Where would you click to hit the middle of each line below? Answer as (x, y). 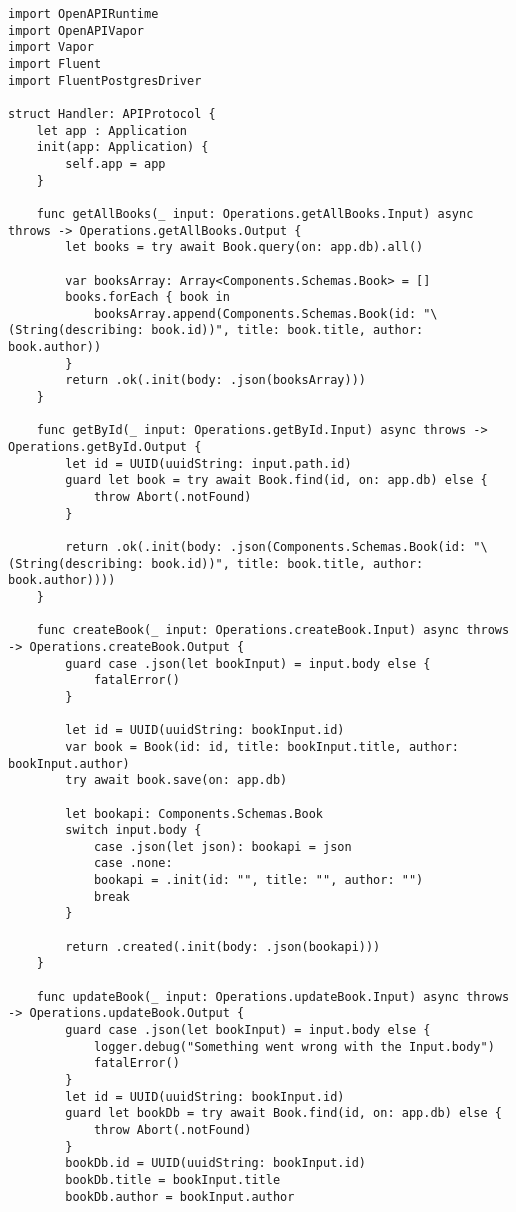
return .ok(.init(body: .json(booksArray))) (215, 380)
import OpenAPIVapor (76, 30)
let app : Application (111, 130)
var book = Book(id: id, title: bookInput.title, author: (262, 746)
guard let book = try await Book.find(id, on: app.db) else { (276, 480)
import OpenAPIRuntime (83, 14)
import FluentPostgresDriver (105, 80)
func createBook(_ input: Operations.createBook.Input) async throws (273, 630)
